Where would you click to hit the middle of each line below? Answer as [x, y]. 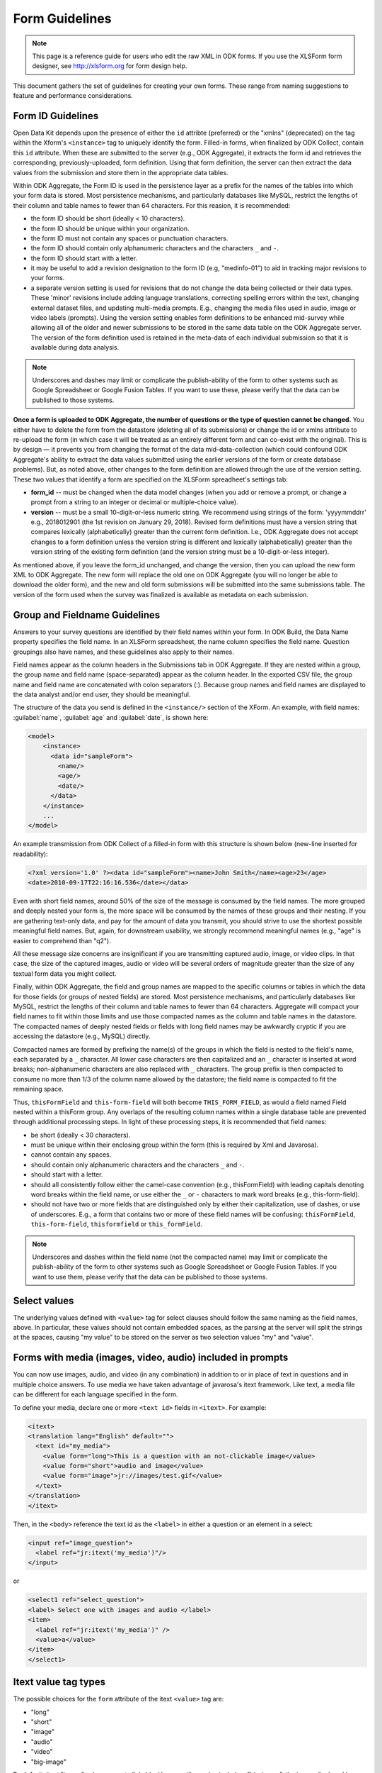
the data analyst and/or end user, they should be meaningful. [102, 694]
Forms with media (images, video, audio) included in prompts [151, 1358]
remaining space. [38, 1089]
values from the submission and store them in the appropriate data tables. [121, 172]
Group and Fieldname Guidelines [87, 615]
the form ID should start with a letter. [84, 258]
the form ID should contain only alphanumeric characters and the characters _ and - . [155, 248]
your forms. [48, 278]
